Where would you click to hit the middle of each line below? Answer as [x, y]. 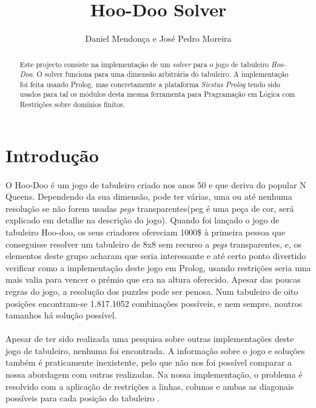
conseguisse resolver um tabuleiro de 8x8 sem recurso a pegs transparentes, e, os [154, 244]
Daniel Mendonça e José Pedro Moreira [158, 38]
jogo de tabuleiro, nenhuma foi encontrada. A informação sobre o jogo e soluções [155, 350]
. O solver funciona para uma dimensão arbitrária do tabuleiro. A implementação [160, 74]
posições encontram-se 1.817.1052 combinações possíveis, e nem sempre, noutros [154, 303]
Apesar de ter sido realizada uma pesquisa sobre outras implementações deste [150, 339]
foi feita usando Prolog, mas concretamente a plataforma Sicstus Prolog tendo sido [150, 84]
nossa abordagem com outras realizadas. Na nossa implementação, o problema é [154, 374]
